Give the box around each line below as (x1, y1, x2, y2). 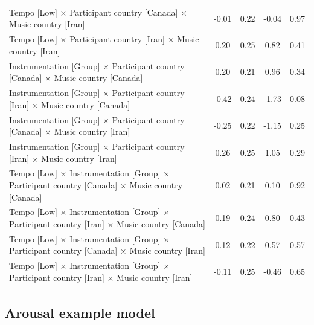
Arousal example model (5, 303, 155, 322)
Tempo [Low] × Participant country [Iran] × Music (9, 33, 199, 45)
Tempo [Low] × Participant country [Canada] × (9, 5, 187, 18)
